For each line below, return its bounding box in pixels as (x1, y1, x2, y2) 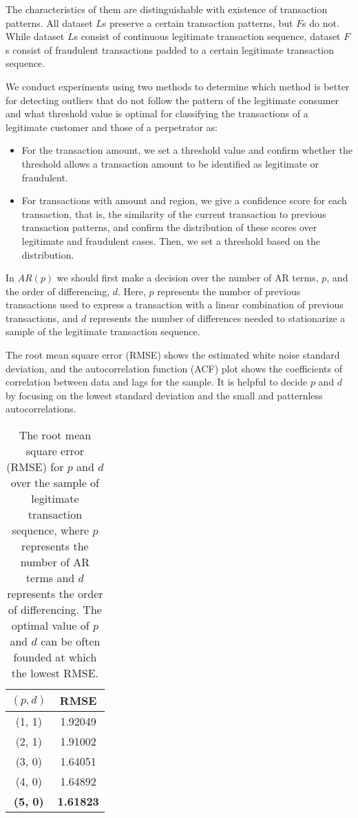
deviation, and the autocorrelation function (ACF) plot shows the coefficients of (6, 361, 342, 375)
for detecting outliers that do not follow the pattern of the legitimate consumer (6, 92, 339, 107)
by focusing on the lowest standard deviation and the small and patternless (6, 388, 323, 402)
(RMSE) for (6, 459, 64, 475)
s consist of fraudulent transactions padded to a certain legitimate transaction (6, 42, 335, 57)
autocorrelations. (6, 401, 76, 416)
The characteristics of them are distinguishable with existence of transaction (6, 2, 328, 16)
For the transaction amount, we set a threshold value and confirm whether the (21, 143, 352, 157)
